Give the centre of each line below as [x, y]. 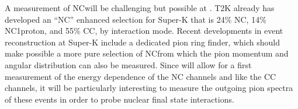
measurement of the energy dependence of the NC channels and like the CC [141, 76]
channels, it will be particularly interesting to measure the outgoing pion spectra [149, 88]
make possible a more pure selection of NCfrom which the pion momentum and [147, 53]
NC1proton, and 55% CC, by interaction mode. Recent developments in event [144, 31]
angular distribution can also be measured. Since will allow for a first [128, 64]
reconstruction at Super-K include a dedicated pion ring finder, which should [142, 42]
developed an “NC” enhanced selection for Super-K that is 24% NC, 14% [136, 19]
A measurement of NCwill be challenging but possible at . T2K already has [140, 8]
